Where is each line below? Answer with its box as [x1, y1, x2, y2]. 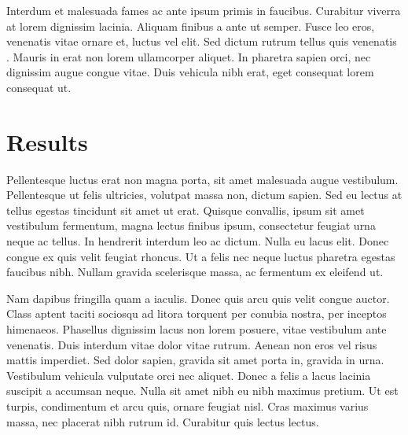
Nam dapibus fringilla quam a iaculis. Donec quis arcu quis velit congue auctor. [6, 289, 390, 306]
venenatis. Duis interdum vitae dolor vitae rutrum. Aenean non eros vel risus [6, 336, 377, 352]
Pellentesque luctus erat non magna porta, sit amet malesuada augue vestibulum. [6, 171, 399, 187]
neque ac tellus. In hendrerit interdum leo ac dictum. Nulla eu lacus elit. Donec [6, 233, 389, 249]
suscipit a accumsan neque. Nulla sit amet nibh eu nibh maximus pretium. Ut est [6, 382, 399, 399]
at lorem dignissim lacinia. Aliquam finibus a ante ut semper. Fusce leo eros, [6, 17, 375, 34]
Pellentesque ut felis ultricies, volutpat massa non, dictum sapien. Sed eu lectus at [6, 186, 402, 203]
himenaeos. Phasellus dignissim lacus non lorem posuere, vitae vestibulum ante [6, 321, 387, 337]
